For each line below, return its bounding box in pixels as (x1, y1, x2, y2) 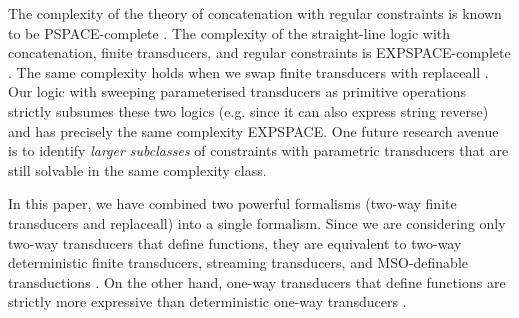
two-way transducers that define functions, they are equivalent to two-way (8, 232, 462, 253)
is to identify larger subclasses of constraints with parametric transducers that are (8, 140, 509, 161)
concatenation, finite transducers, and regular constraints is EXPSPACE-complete (8, 42, 511, 63)
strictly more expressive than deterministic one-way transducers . (8, 291, 407, 312)
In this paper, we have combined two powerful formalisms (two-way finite (8, 193, 457, 214)
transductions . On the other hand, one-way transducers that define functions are (8, 271, 506, 292)
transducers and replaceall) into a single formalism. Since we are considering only (8, 212, 506, 233)
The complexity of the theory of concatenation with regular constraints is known (8, 3, 502, 23)
